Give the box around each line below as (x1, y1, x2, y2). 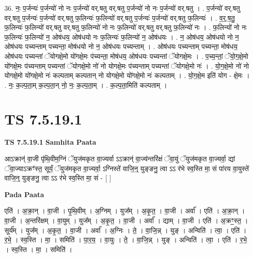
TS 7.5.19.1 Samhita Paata (4, 137, 97, 147)
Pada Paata (4, 189, 44, 199)
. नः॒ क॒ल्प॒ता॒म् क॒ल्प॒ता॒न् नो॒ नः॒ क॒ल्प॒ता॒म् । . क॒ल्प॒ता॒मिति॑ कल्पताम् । (4, 79, 167, 90)
